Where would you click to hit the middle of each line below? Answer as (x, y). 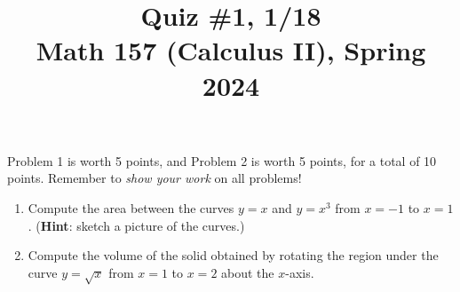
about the (248, 272)
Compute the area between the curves (131, 207)
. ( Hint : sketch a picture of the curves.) (136, 225)
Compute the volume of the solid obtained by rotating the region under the (233, 255)
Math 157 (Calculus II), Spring (231, 50)
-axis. (300, 272)
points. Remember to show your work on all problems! (155, 178)
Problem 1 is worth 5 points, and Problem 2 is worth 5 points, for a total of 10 (222, 160)
